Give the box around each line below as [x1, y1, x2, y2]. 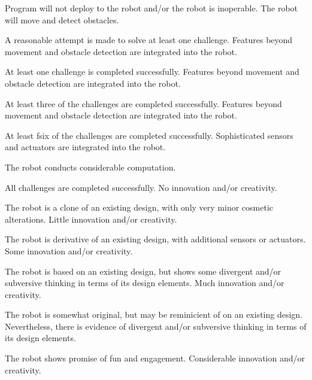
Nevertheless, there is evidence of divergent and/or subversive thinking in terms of [5, 320, 307, 332]
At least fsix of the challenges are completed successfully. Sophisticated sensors [5, 129, 293, 141]
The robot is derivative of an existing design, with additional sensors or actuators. [5, 233, 306, 245]
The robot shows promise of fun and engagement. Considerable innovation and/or [5, 352, 305, 364]
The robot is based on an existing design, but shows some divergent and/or [5, 265, 281, 277]
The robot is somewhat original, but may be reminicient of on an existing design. [5, 308, 303, 321]
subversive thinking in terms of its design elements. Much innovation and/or [5, 276, 284, 289]
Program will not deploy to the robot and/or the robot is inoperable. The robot [5, 2, 298, 14]
